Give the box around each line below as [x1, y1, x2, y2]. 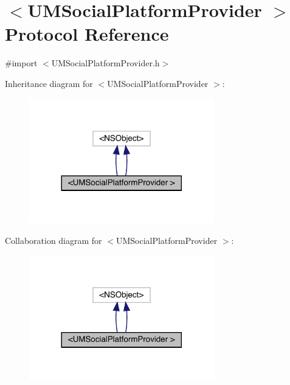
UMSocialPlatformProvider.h [51, 57, 160, 69]
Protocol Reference [5, 21, 169, 46]
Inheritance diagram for [5, 77, 93, 89]
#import [5, 57, 38, 69]
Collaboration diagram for [5, 234, 102, 246]
